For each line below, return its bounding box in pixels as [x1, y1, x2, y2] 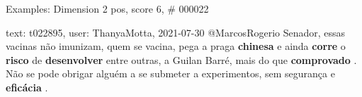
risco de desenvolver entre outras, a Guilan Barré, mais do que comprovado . [6, 52, 357, 67]
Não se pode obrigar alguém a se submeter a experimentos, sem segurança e [6, 66, 335, 81]
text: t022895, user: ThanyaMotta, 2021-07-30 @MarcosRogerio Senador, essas [6, 25, 346, 39]
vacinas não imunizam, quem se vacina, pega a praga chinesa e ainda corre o [6, 39, 346, 53]
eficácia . [6, 79, 48, 94]
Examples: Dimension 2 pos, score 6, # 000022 [6, 1, 209, 15]
